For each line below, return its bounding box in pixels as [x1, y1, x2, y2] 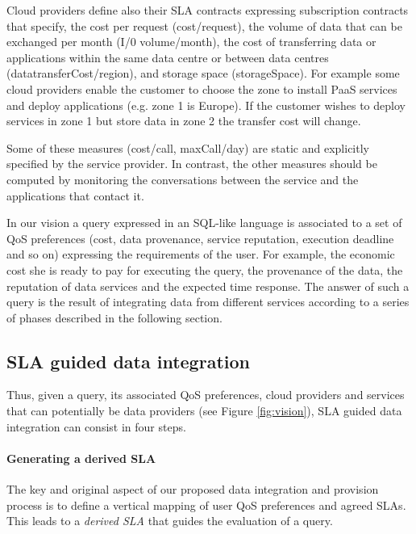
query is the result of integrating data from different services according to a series [6, 293, 410, 310]
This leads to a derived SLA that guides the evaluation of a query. [6, 512, 333, 529]
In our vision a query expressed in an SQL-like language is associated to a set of [6, 214, 402, 231]
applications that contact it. [6, 187, 144, 204]
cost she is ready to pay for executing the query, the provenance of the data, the [6, 261, 403, 278]
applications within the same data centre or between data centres [6, 48, 329, 65]
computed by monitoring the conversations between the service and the [6, 170, 359, 187]
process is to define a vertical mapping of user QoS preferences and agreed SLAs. [6, 496, 406, 513]
